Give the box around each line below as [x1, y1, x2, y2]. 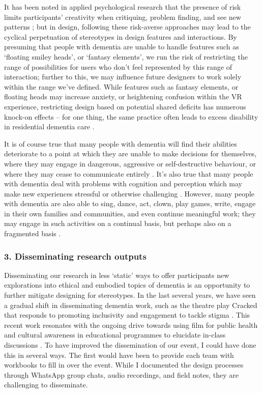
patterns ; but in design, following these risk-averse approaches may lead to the [4, 21, 251, 32]
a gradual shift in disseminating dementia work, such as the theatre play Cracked [4, 299, 257, 310]
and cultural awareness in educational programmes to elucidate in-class [4, 329, 226, 340]
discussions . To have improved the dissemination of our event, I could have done [4, 340, 256, 350]
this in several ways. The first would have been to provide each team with [4, 349, 234, 360]
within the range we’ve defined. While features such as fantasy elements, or [4, 81, 239, 92]
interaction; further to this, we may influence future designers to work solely [4, 71, 242, 82]
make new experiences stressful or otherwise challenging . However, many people [4, 188, 255, 199]
